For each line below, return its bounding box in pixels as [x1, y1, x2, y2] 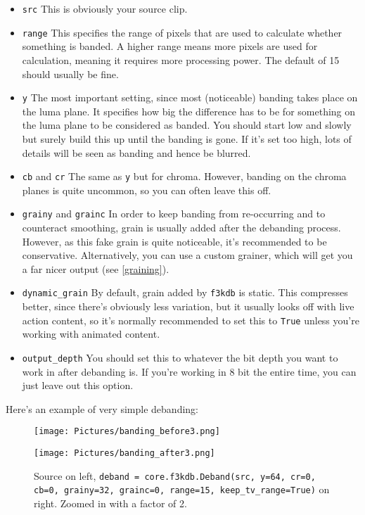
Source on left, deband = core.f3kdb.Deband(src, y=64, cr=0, [34, 468, 316, 483]
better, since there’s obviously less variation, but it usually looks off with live [22, 299, 354, 314]
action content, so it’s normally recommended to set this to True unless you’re [22, 312, 359, 327]
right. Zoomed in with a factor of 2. [34, 495, 187, 510]
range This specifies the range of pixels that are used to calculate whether [22, 25, 342, 39]
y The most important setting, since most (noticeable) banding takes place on [22, 90, 358, 105]
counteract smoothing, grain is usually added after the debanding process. [22, 220, 341, 235]
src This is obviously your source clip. [22, 1, 188, 15]
